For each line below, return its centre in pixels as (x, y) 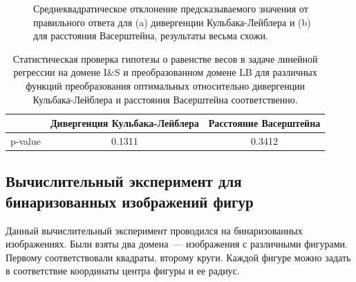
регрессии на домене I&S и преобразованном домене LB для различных (165, 72)
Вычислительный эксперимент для (124, 181)
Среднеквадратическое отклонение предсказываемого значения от (171, 8)
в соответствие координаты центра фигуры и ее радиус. (123, 271)
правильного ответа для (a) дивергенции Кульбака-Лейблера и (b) (172, 22)
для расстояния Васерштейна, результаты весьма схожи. (151, 36)
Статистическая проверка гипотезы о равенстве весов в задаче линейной (165, 58)
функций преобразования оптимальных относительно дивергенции (166, 85)
